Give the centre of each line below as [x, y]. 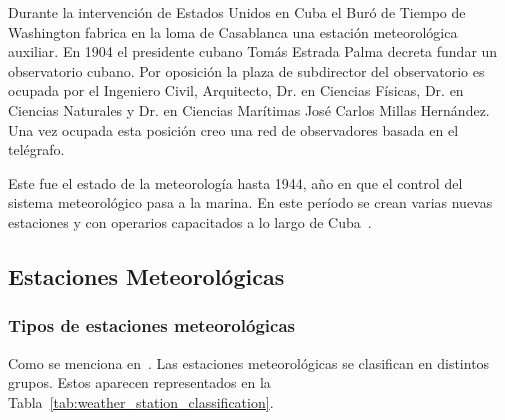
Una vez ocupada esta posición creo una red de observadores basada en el [233, 129]
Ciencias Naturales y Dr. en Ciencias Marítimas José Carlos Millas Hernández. [249, 109]
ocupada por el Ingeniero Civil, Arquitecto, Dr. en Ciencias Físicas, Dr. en [236, 90]
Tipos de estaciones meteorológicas [151, 325]
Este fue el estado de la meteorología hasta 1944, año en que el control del [235, 182]
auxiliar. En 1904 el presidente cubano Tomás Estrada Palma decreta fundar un [253, 51]
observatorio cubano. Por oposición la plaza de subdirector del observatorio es [246, 70]
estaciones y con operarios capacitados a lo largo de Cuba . [190, 221]
